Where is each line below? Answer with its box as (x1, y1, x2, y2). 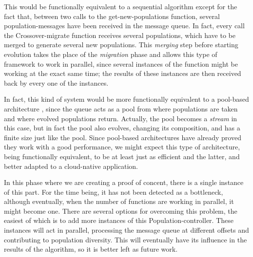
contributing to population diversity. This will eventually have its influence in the (4, 234, 247, 244)
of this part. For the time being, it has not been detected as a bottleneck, (4, 186, 223, 197)
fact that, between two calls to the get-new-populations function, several (4, 11, 220, 21)
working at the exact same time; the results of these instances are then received (4, 68, 241, 78)
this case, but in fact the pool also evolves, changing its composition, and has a (4, 123, 240, 133)
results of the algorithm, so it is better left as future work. (4, 244, 178, 254)
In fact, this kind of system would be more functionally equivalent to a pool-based (4, 94, 249, 104)
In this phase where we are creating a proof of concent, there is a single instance (4, 177, 244, 187)
